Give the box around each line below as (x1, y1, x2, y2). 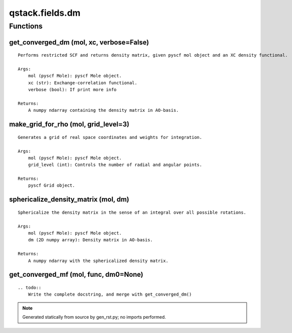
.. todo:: (18, 285, 41, 291)
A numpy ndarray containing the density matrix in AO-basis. (28, 107, 179, 113)
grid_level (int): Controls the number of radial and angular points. (28, 162, 202, 167)
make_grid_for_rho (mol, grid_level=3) (9, 120, 130, 129)
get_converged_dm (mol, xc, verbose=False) (9, 38, 149, 46)
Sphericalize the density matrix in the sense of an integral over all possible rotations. (18, 209, 246, 215)
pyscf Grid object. (28, 183, 75, 188)
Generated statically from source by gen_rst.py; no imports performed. (22, 314, 166, 320)
